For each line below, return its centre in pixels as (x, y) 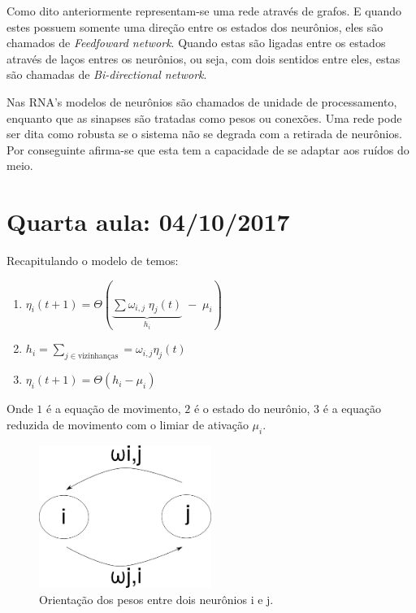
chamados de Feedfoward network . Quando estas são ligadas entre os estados (196, 43)
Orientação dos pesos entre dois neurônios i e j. (156, 599)
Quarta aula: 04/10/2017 (148, 222)
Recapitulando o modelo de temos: (93, 261)
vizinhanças (98, 356)
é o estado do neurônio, (252, 409)
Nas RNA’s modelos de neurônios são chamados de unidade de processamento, (202, 101)
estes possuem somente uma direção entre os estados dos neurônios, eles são (195, 26)
